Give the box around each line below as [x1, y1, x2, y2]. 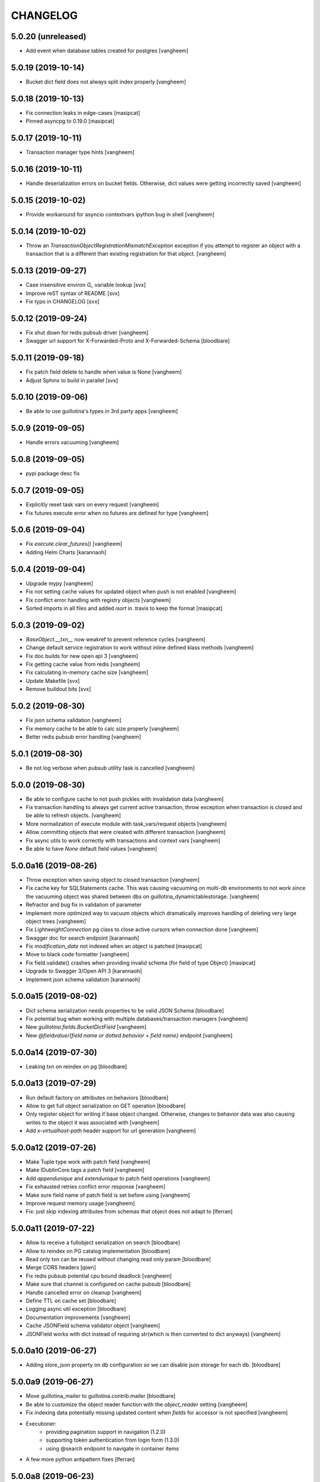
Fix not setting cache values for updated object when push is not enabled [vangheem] [25, 588, 236, 595]
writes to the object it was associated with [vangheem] [25, 1119, 160, 1126]
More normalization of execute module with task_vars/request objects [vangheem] [25, 820, 227, 827]
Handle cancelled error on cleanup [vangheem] [25, 1289, 142, 1296]
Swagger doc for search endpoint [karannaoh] [25, 934, 139, 941]
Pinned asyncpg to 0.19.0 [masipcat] [25, 117, 115, 124]
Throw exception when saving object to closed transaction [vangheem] [25, 876, 200, 883]
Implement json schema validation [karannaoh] [25, 976, 140, 983]
